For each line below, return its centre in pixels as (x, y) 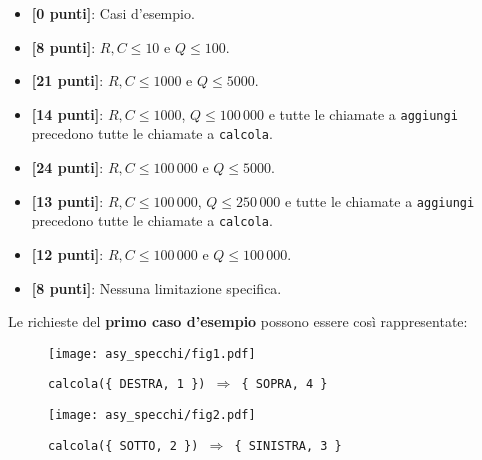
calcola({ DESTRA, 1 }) (127, 384)
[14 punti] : (67, 113)
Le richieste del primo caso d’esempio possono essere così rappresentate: (238, 321)
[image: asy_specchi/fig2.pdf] (152, 415)
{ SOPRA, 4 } (284, 384)
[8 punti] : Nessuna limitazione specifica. (156, 287)
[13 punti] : (67, 200)
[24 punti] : (67, 167)
